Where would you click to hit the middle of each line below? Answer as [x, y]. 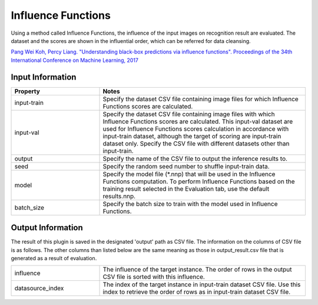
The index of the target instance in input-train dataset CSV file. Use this [202, 284]
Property [27, 91]
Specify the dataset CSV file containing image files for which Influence [201, 99]
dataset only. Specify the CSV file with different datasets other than [196, 143]
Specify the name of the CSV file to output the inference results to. [195, 158]
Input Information [44, 77]
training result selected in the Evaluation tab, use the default [186, 188]
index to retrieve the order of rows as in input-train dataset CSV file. [197, 292]
